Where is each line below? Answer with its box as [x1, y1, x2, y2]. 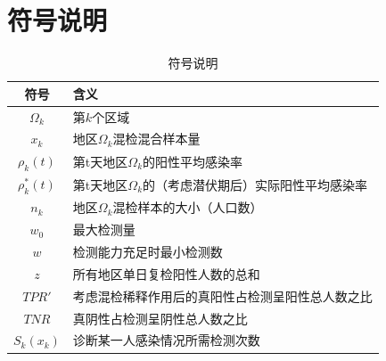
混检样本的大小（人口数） [112, 198, 263, 217]
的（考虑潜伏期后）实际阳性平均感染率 [143, 175, 368, 193]
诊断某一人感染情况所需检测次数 [72, 331, 260, 349]
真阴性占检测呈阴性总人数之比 [72, 308, 248, 327]
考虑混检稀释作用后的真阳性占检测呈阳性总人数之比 [72, 286, 373, 305]
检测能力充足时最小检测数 [72, 242, 223, 261]
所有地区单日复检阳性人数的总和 [72, 264, 260, 283]
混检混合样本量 [112, 129, 201, 148]
